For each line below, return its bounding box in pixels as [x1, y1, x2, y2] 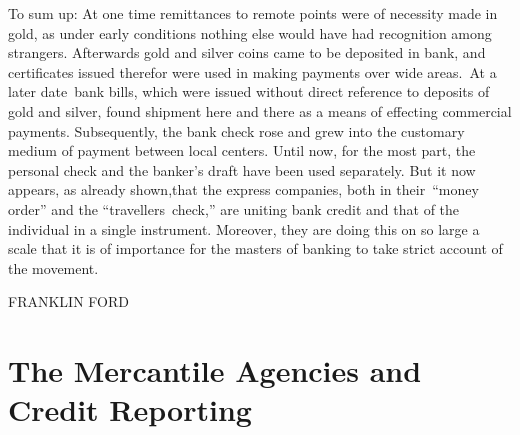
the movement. [8, 257, 99, 278]
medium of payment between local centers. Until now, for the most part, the [8, 140, 476, 161]
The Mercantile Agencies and [8, 350, 422, 391]
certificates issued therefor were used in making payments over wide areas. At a [8, 61, 497, 82]
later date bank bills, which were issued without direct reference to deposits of [8, 81, 490, 102]
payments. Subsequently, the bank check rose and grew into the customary [8, 120, 465, 141]
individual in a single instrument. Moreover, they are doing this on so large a [8, 218, 480, 239]
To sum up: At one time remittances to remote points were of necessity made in [8, 3, 498, 23]
